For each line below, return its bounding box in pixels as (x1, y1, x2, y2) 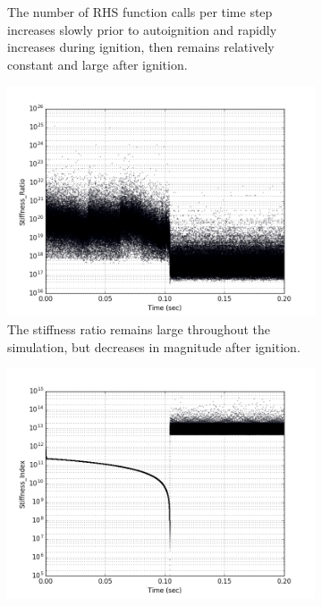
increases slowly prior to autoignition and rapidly (7, 20, 277, 38)
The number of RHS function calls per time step (7, 3, 273, 21)
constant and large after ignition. (7, 55, 188, 73)
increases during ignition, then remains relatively (7, 38, 275, 56)
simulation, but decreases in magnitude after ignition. (7, 337, 301, 356)
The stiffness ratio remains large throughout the (7, 319, 271, 338)
